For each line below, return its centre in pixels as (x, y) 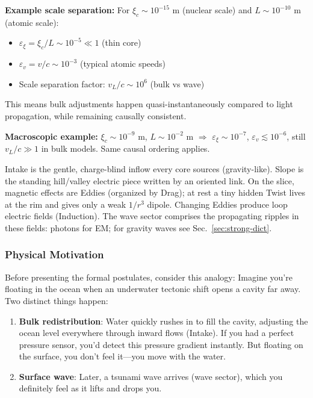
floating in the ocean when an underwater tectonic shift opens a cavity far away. (153, 289)
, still (296, 136)
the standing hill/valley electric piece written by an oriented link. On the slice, (150, 180)
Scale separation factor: (62, 83)
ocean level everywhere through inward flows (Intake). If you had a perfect (156, 333)
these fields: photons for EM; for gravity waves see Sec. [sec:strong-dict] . (138, 227)
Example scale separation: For (67, 10)
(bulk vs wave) (177, 83)
